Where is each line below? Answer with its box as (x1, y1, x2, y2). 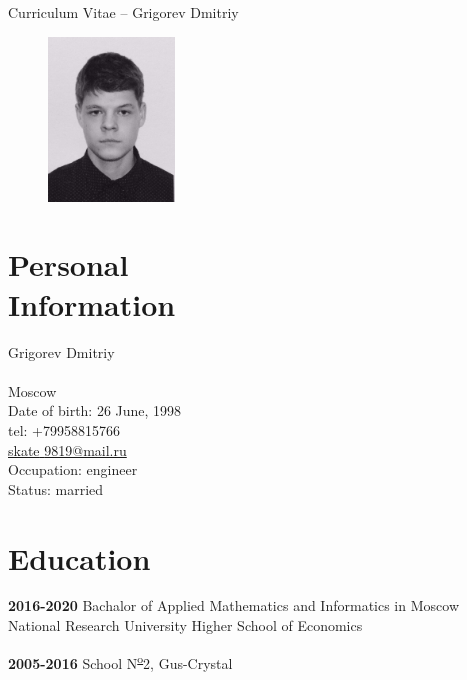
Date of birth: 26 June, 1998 (8, 400, 182, 421)
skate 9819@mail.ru (8, 439, 127, 460)
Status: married (8, 478, 104, 499)
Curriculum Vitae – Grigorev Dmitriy (8, 2, 239, 22)
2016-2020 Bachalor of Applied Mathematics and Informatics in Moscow (8, 595, 459, 616)
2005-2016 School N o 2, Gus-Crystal (8, 649, 233, 673)
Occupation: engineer (8, 459, 138, 480)
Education (8, 537, 151, 578)
